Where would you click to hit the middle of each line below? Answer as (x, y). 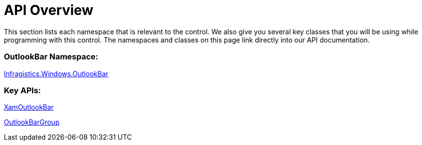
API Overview (49, 10)
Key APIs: (23, 90)
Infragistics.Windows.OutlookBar (56, 73)
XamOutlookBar (29, 107)
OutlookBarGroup (32, 122)
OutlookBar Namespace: (51, 57)
